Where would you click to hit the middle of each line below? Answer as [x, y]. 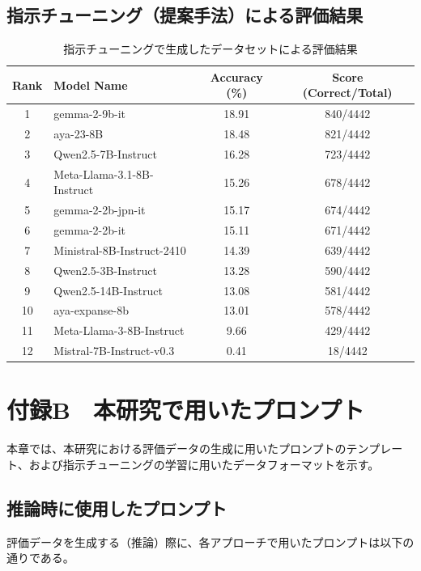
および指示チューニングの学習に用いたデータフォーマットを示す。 [204, 464]
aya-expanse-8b [91, 310]
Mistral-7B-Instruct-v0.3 [114, 351]
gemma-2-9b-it [90, 114]
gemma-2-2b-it [90, 230]
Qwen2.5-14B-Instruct [108, 290]
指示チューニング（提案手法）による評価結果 [185, 15]
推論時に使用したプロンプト [117, 508]
